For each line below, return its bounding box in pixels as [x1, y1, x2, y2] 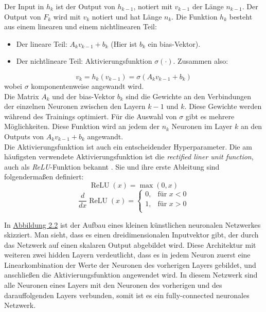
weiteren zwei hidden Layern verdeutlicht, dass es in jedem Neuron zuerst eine [4, 249, 251, 260]
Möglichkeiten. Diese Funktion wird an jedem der [4, 121, 159, 132]
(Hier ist [111, 38, 137, 49]
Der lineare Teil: [16, 38, 67, 49]
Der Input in [4, 1, 44, 11]
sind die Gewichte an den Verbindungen [126, 90, 252, 101]
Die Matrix [4, 90, 39, 101]
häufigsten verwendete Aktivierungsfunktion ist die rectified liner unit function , [4, 151, 254, 162]
